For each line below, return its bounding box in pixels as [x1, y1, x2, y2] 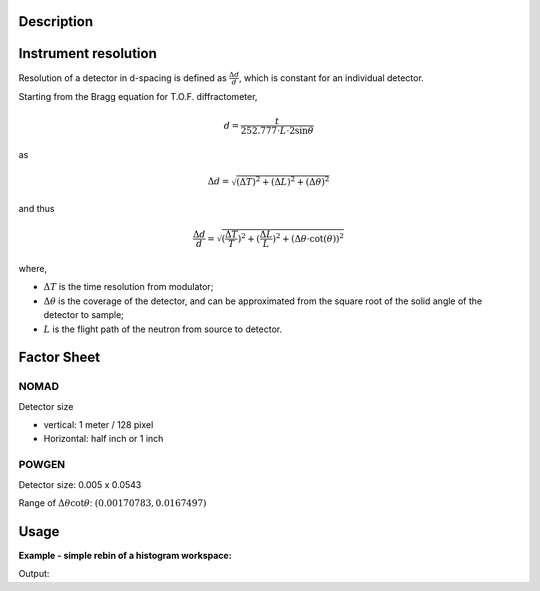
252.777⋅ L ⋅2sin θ [240, 125, 314, 137]
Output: [18, 568, 50, 580]
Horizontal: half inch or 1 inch [43, 433, 164, 445]
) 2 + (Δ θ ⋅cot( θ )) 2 [272, 231, 345, 244]
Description [18, 13, 94, 30]
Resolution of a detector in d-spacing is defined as [18, 71, 227, 84]
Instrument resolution [18, 45, 157, 62]
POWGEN [18, 458, 66, 472]
